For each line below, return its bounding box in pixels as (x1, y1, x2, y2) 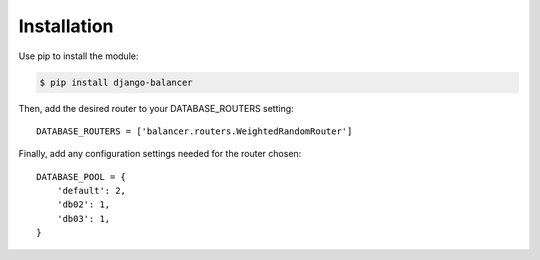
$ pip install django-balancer (39, 76, 194, 88)
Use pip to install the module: (18, 50, 139, 62)
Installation (18, 15, 114, 37)
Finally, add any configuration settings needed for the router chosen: (18, 148, 302, 160)
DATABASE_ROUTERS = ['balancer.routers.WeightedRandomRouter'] (36, 125, 353, 137)
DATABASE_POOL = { (36, 171, 127, 182)
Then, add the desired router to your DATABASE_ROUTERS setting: (18, 102, 294, 114)
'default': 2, (56, 185, 127, 197)
